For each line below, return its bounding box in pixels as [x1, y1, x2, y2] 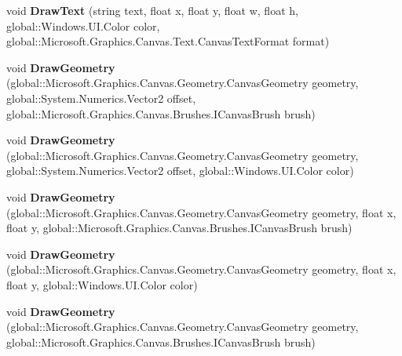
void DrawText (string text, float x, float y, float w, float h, [6, 2, 298, 18]
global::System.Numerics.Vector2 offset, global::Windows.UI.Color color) [6, 162, 354, 179]
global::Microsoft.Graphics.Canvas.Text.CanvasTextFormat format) [6, 33, 330, 49]
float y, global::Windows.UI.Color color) [6, 276, 198, 292]
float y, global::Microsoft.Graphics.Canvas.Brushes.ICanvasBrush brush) [6, 220, 353, 236]
